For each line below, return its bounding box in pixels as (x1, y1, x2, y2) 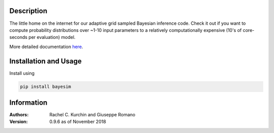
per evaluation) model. (28, 34, 76, 40)
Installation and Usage (9, 57, 82, 65)
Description (9, 7, 48, 15)
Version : (9, 119, 28, 125)
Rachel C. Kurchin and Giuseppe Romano (49, 112, 135, 118)
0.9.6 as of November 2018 (49, 119, 107, 125)
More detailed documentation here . (9, 43, 83, 50)
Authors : (9, 112, 29, 118)
